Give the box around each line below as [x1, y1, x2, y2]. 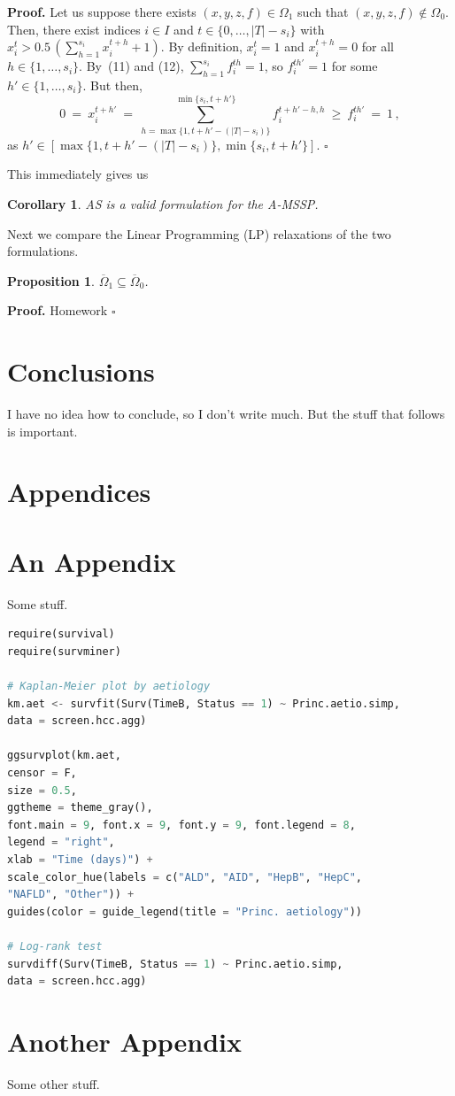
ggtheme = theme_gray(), [7, 801, 153, 814]
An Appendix [7, 543, 176, 579]
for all [361, 37, 395, 56]
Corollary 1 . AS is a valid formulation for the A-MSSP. [7, 194, 319, 212]
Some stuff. [7, 594, 68, 613]
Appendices [7, 474, 151, 510]
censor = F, [7, 767, 77, 780]
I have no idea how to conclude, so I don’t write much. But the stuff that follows [7, 405, 445, 423]
